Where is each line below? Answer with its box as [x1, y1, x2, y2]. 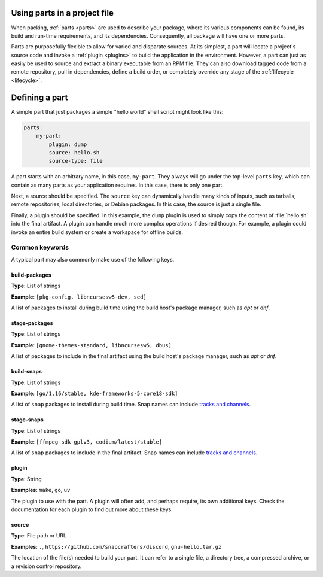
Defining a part [11, 92, 68, 102]
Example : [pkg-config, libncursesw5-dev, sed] [11, 293, 147, 300]
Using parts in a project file [11, 8, 114, 18]
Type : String [11, 475, 42, 482]
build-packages [11, 271, 52, 278]
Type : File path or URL [11, 532, 67, 539]
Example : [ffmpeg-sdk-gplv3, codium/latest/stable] [11, 438, 163, 445]
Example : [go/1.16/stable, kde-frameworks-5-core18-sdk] [11, 390, 178, 397]
